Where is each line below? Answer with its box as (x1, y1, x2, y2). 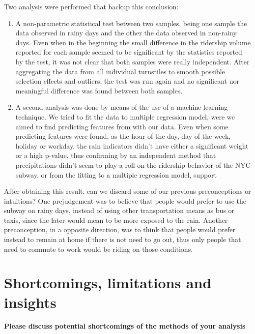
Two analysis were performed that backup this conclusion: (4, 1, 179, 11)
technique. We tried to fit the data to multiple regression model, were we (15, 111, 235, 121)
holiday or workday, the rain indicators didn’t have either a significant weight (15, 140, 249, 151)
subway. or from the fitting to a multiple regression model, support (15, 169, 217, 180)
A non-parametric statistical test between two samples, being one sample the (15, 18, 247, 28)
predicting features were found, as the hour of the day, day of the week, (15, 131, 231, 141)
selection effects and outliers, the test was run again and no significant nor (15, 76, 239, 86)
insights (4, 292, 57, 312)
